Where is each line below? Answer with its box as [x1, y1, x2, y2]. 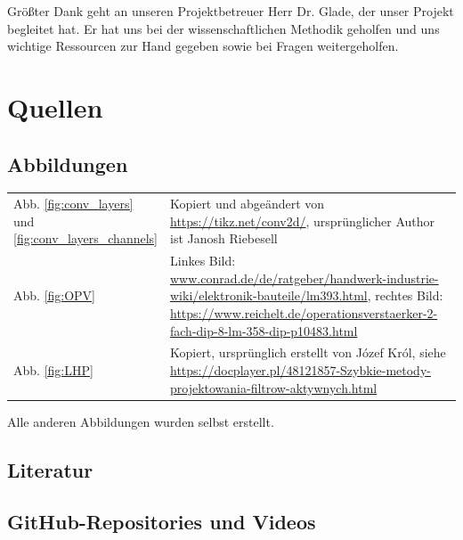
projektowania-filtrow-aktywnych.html [169, 378, 378, 397]
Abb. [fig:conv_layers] [13, 194, 134, 213]
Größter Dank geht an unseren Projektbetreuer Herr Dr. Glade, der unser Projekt [7, 2, 454, 20]
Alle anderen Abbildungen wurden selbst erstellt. [7, 412, 274, 430]
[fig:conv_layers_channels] [13, 229, 158, 248]
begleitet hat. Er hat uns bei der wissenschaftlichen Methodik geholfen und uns [7, 19, 440, 37]
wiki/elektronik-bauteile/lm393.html [169, 286, 368, 305]
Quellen [7, 88, 103, 125]
